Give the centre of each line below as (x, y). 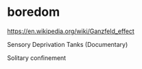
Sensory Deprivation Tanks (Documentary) (68, 44)
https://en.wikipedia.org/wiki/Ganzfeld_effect (71, 31)
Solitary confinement (37, 58)
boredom (34, 12)
